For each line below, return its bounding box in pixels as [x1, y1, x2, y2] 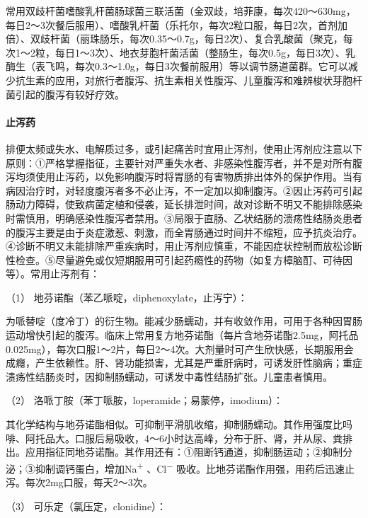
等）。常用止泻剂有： [6, 266, 100, 281]
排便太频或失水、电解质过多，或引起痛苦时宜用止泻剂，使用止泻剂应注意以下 [6, 141, 362, 156]
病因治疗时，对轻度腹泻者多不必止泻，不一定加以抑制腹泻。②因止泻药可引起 [6, 183, 362, 197]
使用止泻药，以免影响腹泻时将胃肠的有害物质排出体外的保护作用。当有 [35, 169, 362, 184]
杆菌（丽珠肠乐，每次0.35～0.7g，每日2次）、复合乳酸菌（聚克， [50, 31, 343, 46]
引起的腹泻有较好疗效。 [15, 86, 125, 101]
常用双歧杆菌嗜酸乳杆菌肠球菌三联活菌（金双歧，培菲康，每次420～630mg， [6, 4, 356, 18]
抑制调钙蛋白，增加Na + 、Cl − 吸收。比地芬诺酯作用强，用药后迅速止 [35, 459, 355, 476]
